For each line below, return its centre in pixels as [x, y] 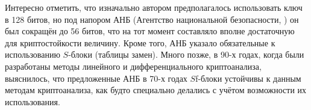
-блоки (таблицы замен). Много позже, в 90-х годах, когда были [186, 54]
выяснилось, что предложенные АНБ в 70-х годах [96, 78]
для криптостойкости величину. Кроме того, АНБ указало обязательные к [140, 42]
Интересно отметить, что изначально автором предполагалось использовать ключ [154, 7]
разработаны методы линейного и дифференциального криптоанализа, [133, 66]
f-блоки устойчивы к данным [248, 78]
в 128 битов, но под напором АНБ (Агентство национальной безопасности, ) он [152, 19]
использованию [33, 54]
